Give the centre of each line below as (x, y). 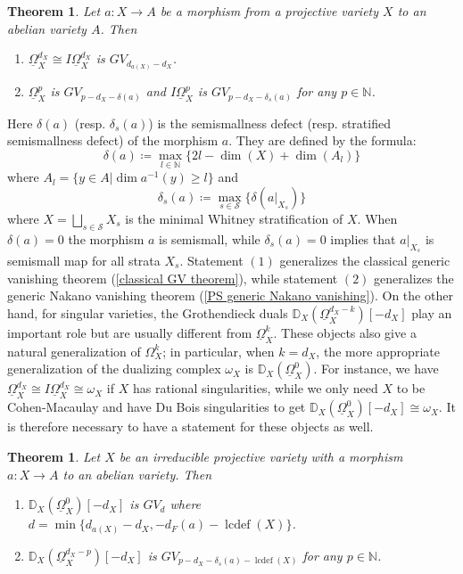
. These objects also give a (345, 332)
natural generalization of (74, 351)
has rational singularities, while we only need (255, 388)
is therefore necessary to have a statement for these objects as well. (190, 426)
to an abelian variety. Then (137, 474)
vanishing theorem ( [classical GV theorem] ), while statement (173, 278)
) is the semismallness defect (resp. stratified (269, 123)
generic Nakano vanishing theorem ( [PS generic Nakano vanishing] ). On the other (230, 295)
